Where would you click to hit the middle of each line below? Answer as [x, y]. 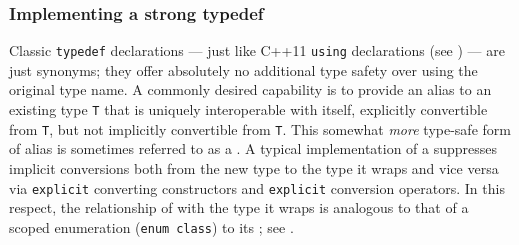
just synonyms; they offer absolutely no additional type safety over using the [243, 69]
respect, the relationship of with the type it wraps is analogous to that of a [239, 207]
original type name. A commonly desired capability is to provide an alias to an [250, 89]
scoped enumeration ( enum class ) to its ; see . [151, 226]
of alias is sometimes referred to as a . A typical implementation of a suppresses [253, 148]
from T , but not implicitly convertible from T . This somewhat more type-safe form [260, 128]
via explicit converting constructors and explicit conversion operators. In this [257, 187]
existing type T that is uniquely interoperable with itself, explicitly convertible [248, 109]
